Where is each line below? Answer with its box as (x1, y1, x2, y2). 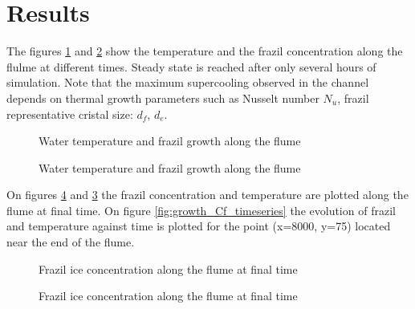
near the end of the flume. (6, 234, 135, 250)
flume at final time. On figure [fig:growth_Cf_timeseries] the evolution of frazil (6, 201, 396, 218)
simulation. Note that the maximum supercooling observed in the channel (6, 74, 369, 91)
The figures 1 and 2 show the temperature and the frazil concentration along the (6, 43, 403, 59)
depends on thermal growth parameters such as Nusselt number (6, 89, 319, 106)
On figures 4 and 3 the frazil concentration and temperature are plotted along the (6, 186, 409, 203)
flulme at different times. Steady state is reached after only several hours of (6, 58, 376, 75)
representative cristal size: (6, 105, 133, 122)
